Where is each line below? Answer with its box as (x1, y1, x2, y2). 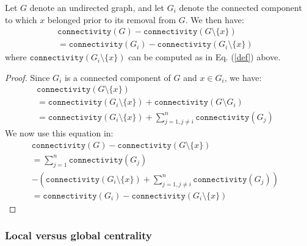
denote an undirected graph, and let (29, 1, 164, 13)
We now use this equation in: (5, 127, 114, 139)
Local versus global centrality (5, 228, 152, 243)
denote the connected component (179, 1, 302, 13)
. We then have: (185, 13, 244, 26)
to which (5, 13, 37, 26)
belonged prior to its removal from (47, 13, 176, 26)
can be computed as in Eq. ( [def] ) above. (128, 51, 281, 63)
